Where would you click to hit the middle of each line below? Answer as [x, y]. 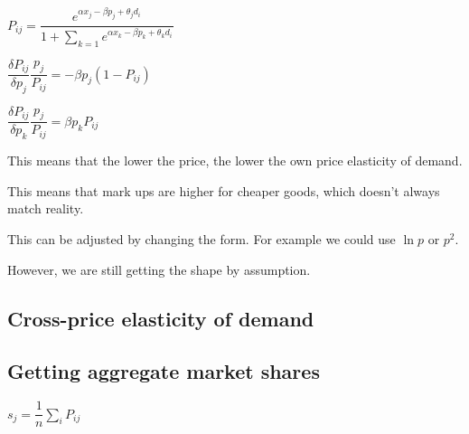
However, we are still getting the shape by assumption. [159, 269]
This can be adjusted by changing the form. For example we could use [202, 238]
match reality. [46, 208]
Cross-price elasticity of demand [161, 318]
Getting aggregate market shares [164, 371]
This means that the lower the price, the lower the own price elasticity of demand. [235, 160]
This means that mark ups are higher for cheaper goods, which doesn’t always [224, 190]
